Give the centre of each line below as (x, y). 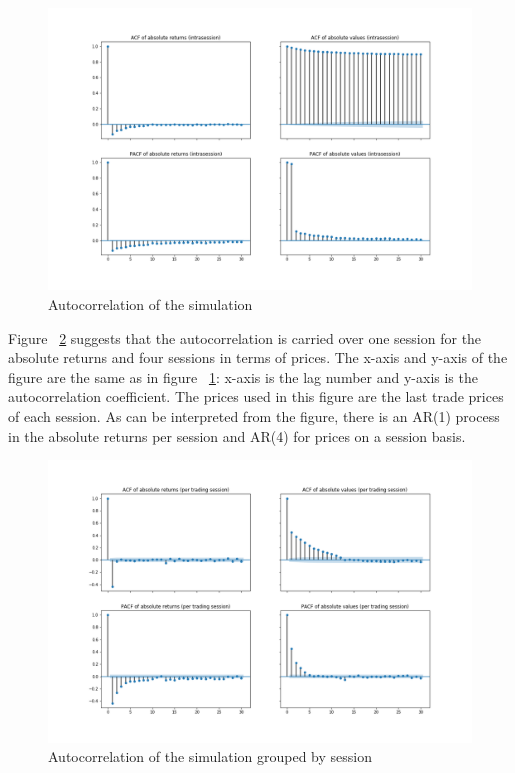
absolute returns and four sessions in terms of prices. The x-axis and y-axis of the (258, 357)
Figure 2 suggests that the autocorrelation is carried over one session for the (245, 337)
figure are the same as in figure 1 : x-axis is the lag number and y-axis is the (243, 376)
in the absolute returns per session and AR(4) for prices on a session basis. (237, 435)
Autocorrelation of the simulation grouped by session (210, 756)
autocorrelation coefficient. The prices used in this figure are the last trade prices (256, 396)
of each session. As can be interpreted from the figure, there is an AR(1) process (254, 415)
